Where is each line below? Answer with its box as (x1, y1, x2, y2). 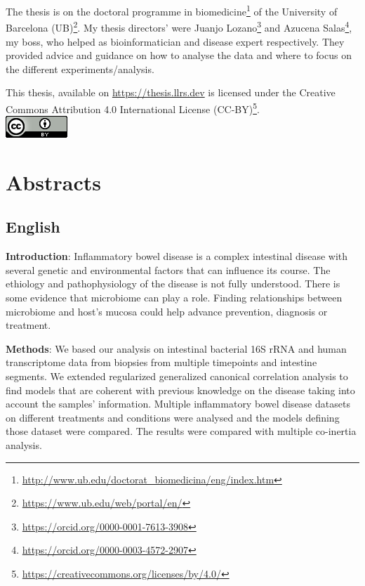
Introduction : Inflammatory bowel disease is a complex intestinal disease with (6, 249, 348, 263)
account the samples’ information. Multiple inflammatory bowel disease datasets (6, 396, 350, 411)
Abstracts (6, 167, 101, 196)
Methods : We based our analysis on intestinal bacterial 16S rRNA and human (6, 341, 347, 356)
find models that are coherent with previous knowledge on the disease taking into (6, 382, 355, 397)
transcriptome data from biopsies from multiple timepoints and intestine (6, 355, 317, 370)
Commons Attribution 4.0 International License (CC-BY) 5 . (6, 99, 260, 116)
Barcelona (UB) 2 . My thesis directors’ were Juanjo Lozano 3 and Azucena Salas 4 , (6, 18, 352, 34)
